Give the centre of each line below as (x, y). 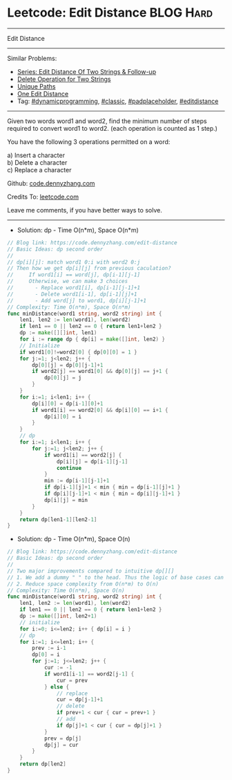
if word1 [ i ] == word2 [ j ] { (83, 455)
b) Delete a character (37, 162)
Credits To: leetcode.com (43, 197)
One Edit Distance (43, 93)
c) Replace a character (39, 170)
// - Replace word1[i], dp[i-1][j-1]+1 (74, 288)
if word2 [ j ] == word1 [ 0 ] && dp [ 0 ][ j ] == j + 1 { (100, 372)
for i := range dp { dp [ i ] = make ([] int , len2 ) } (93, 339)
